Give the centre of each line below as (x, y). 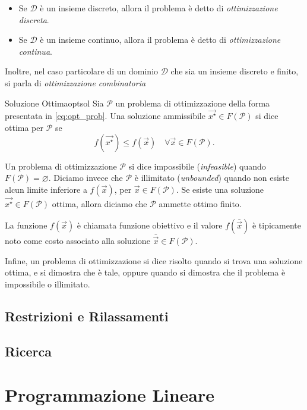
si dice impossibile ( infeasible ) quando (197, 166)
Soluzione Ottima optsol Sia (54, 103)
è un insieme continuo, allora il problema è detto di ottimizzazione (160, 40)
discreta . (34, 19)
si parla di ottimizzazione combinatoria (75, 82)
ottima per (24, 128)
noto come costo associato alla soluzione (77, 241)
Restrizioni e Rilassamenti (87, 316)
